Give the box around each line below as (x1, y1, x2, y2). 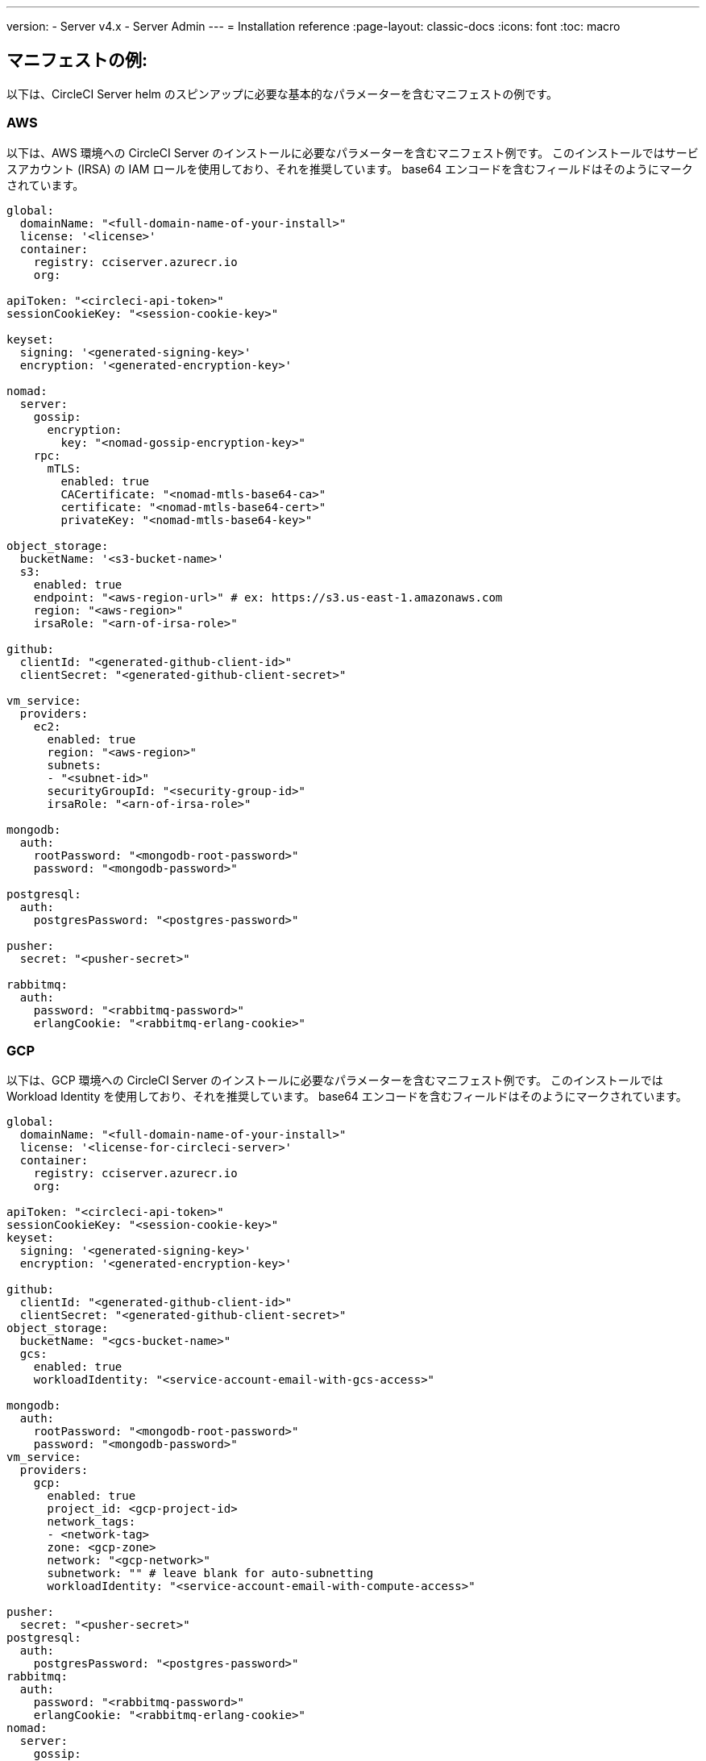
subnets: (47, 758, 102, 772)
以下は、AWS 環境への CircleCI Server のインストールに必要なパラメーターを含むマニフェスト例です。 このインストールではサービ (6, 145, 699, 160)
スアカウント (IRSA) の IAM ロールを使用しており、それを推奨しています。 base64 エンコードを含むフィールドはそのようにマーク (6, 161, 693, 176)
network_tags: (47, 1515, 136, 1529)
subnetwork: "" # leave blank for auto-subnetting (47, 1567, 374, 1580)
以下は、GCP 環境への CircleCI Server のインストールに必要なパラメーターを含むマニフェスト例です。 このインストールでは (6, 1073, 663, 1088)
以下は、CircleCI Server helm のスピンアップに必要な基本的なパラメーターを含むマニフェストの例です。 (6, 86, 558, 101)
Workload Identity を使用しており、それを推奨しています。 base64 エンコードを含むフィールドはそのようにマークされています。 (6, 1089, 687, 1104)
